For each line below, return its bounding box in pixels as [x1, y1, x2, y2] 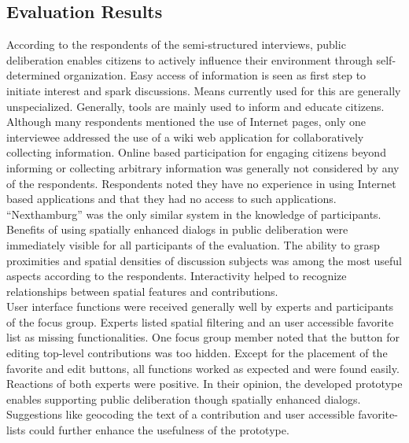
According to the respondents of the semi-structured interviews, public [6, 36, 346, 53]
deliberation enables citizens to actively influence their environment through [6, 51, 373, 68]
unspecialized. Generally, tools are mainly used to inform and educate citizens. [6, 98, 385, 114]
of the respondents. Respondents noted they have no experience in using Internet [6, 175, 396, 191]
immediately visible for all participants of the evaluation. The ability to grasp [6, 236, 380, 253]
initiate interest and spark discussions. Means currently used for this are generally [6, 82, 401, 98]
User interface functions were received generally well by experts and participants [6, 298, 394, 315]
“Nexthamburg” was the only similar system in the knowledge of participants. [6, 205, 381, 222]
